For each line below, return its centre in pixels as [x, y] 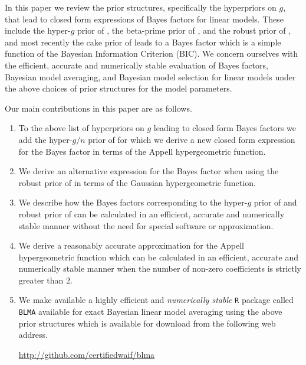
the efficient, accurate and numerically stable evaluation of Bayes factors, [136, 65]
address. [33, 335]
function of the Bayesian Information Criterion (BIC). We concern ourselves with [152, 53]
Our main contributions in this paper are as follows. [98, 108]
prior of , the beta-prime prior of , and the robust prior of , [184, 30]
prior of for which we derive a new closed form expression [192, 139]
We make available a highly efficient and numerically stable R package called [156, 300]
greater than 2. [45, 280]
